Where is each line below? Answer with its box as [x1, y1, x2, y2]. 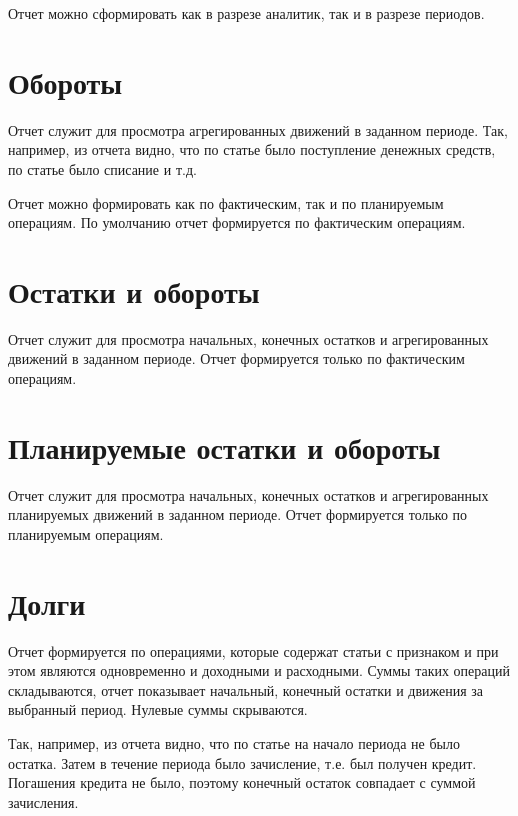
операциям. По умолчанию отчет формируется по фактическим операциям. [8, 212, 466, 233]
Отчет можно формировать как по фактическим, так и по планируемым [8, 192, 444, 213]
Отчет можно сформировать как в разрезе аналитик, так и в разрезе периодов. [8, 3, 485, 23]
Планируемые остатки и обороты [8, 426, 441, 467]
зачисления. [8, 791, 79, 812]
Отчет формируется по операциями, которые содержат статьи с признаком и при [8, 640, 499, 661]
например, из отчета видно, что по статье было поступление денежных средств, [8, 139, 496, 160]
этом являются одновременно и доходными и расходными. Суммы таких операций [8, 660, 510, 681]
